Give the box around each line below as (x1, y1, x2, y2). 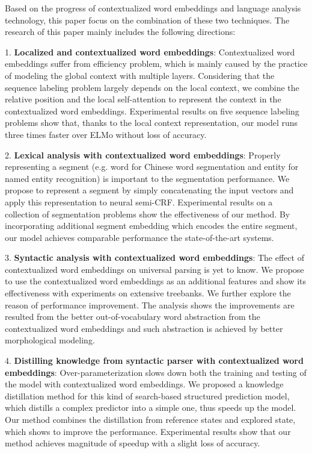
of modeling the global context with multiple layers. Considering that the (5, 69, 275, 81)
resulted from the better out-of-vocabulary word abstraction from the (5, 310, 260, 323)
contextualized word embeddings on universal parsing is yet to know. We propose (5, 263, 304, 275)
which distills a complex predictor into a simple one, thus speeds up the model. (5, 401, 296, 414)
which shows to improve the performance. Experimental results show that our (5, 425, 291, 437)
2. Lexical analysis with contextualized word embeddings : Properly (5, 148, 281, 161)
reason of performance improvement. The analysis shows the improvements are (5, 298, 295, 311)
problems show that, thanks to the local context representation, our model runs (5, 116, 298, 129)
